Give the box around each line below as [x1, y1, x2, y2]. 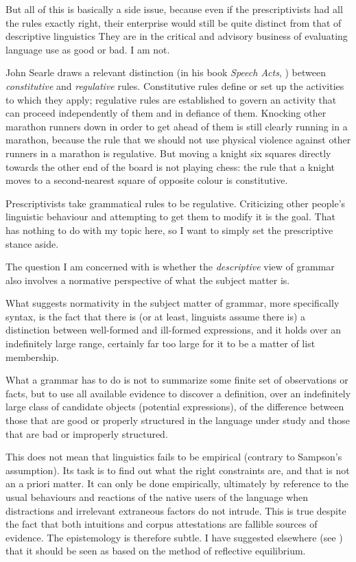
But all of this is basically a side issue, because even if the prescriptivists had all [5, 2, 343, 16]
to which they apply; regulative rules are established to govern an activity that [5, 92, 337, 106]
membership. [5, 349, 59, 364]
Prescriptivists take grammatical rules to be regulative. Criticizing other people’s [5, 196, 346, 210]
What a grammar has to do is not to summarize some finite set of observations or [5, 373, 348, 387]
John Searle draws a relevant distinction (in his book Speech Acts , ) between [5, 65, 326, 80]
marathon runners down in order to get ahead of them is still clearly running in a [5, 119, 348, 133]
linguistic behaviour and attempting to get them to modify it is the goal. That [5, 209, 335, 224]
